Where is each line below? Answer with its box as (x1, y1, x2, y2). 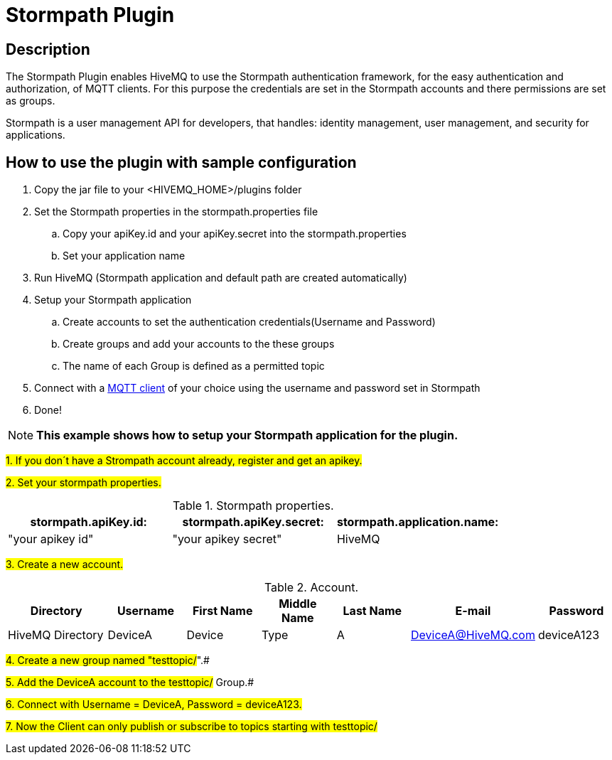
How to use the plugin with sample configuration (6, 153, 357, 171)
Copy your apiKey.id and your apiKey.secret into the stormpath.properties (63, 228, 407, 240)
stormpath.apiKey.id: (30, 515, 147, 530)
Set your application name (63, 250, 186, 262)
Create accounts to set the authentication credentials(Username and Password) (63, 316, 436, 328)
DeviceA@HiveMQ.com (410, 628, 535, 643)
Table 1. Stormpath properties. (172, 498, 334, 513)
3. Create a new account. (6, 558, 124, 571)
